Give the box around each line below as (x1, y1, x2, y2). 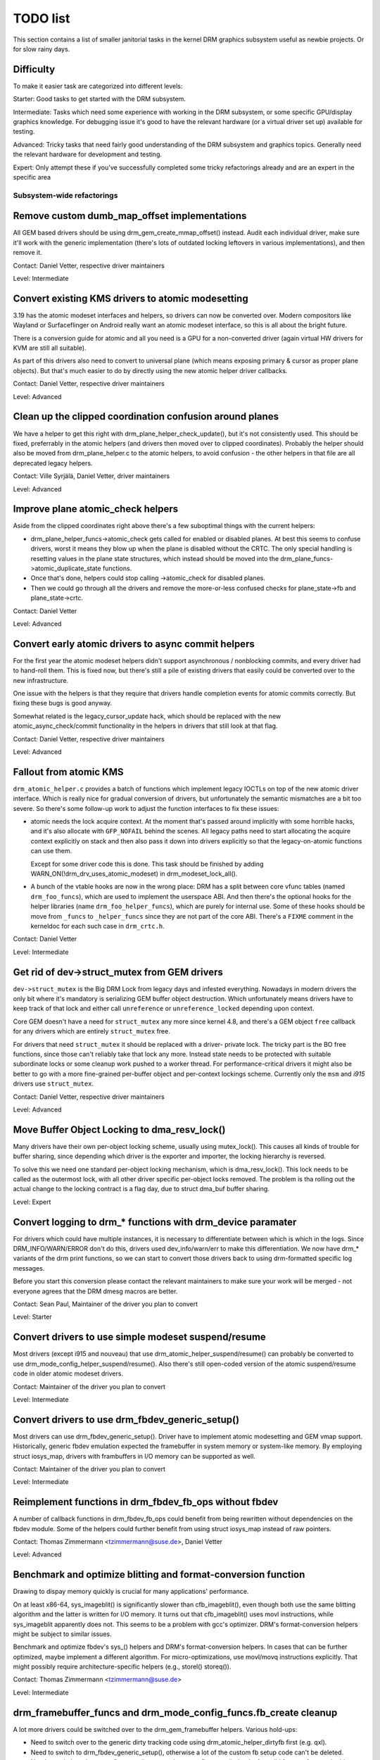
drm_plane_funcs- (280, 554, 334, 562)
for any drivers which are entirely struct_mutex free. (13, 1027, 170, 1036)
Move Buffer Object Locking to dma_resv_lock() (13, 1124, 226, 1136)
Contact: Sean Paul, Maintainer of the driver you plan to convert (13, 1300, 198, 1309)
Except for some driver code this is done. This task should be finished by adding (30, 860, 264, 868)
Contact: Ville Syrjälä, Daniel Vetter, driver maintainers (13, 472, 170, 480)
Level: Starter (13, 1313, 52, 1321)
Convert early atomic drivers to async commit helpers (13, 638, 255, 650)
